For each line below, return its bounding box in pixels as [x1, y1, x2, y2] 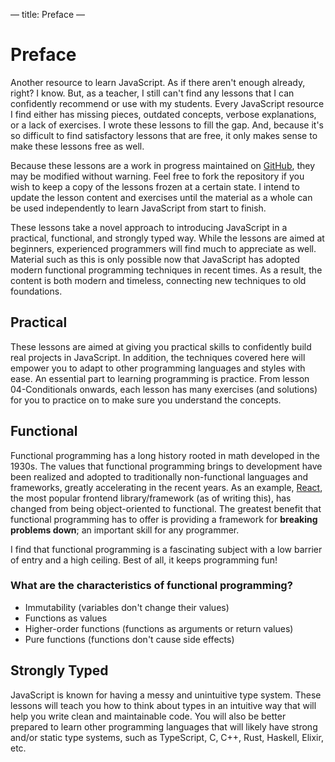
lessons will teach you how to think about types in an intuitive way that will [10, 699, 317, 711]
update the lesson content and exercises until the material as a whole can [10, 191, 313, 203]
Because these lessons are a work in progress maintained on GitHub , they [10, 159, 316, 171]
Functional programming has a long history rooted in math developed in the [10, 449, 320, 461]
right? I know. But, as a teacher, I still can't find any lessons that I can [10, 87, 295, 99]
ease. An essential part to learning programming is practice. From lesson [10, 372, 310, 384]
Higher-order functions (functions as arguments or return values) [24, 622, 294, 634]
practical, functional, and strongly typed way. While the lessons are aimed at [10, 232, 325, 244]
